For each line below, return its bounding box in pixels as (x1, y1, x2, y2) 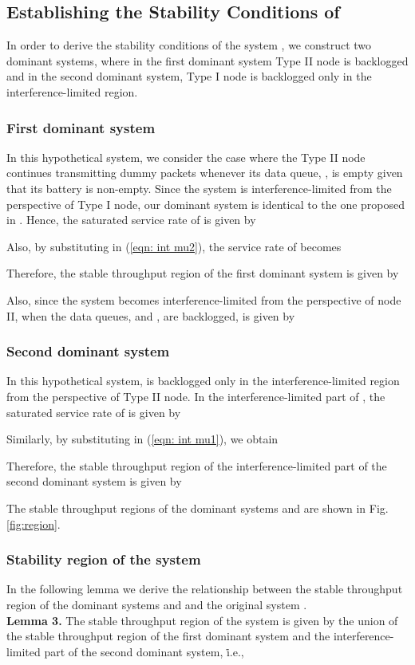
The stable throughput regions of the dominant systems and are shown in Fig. (6, 499, 389, 516)
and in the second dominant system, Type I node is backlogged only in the (6, 68, 372, 85)
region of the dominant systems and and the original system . (6, 596, 307, 612)
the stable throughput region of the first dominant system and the (6, 628, 330, 644)
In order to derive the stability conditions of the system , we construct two (6, 37, 372, 53)
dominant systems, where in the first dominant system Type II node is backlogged (6, 52, 409, 69)
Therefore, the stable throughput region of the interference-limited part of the (6, 457, 387, 474)
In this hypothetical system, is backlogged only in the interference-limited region (6, 372, 400, 389)
